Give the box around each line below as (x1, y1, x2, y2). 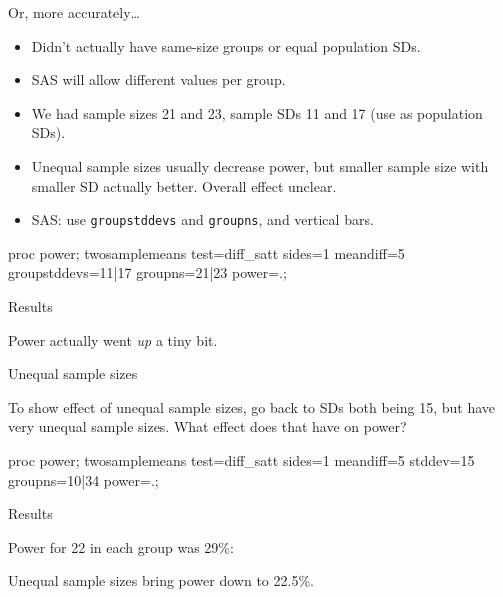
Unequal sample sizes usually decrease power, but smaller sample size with (31, 155, 489, 176)
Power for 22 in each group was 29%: (8, 536, 234, 557)
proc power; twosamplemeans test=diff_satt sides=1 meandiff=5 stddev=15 (8, 449, 475, 470)
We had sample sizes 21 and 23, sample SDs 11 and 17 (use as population (31, 102, 483, 123)
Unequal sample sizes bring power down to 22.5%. (8, 570, 314, 591)
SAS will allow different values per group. (31, 69, 286, 90)
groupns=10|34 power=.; (8, 469, 159, 490)
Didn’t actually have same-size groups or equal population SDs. (31, 35, 421, 56)
